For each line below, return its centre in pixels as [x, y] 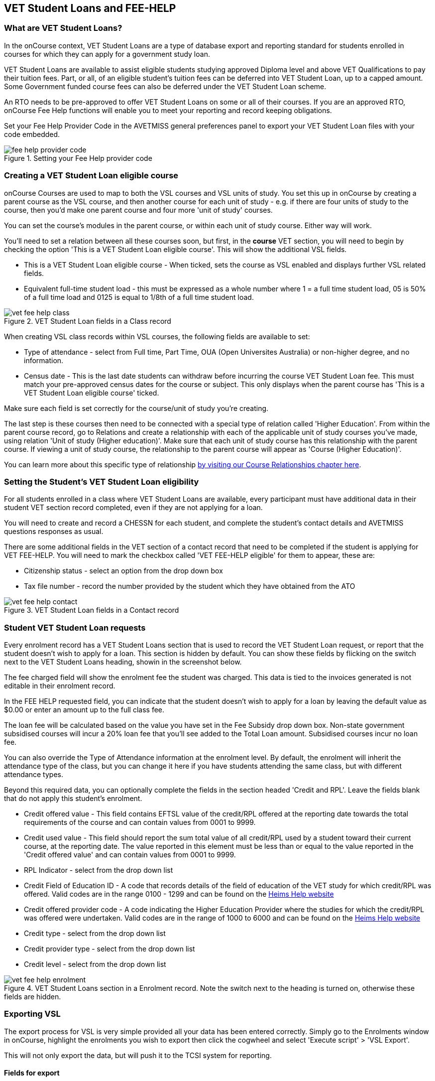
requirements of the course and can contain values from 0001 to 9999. [140, 822]
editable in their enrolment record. [60, 686]
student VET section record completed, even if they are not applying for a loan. [133, 508]
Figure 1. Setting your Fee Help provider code [78, 158]
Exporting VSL [32, 1014]
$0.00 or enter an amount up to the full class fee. [84, 710]
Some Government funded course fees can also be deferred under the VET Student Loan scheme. [165, 86]
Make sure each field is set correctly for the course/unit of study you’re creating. [136, 408]
